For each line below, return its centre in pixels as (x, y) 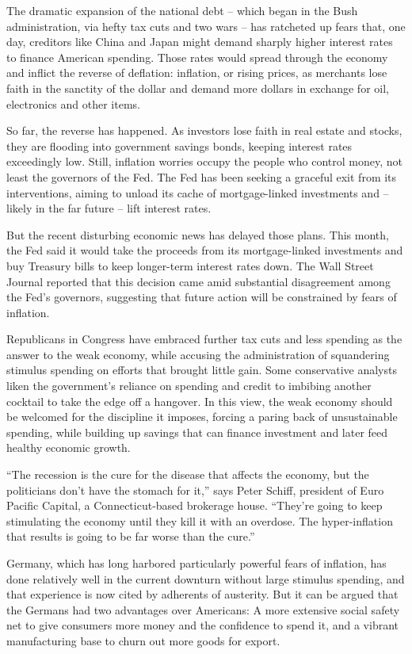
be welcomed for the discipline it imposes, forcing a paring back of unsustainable (202, 417)
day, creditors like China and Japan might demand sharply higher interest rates (200, 42)
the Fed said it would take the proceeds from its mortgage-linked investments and (205, 250)
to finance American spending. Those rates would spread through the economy (197, 57)
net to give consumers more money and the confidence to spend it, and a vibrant (202, 625)
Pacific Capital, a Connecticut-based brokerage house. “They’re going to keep (195, 505)
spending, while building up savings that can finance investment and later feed (197, 432)
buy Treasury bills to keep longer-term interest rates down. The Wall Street (190, 265)
